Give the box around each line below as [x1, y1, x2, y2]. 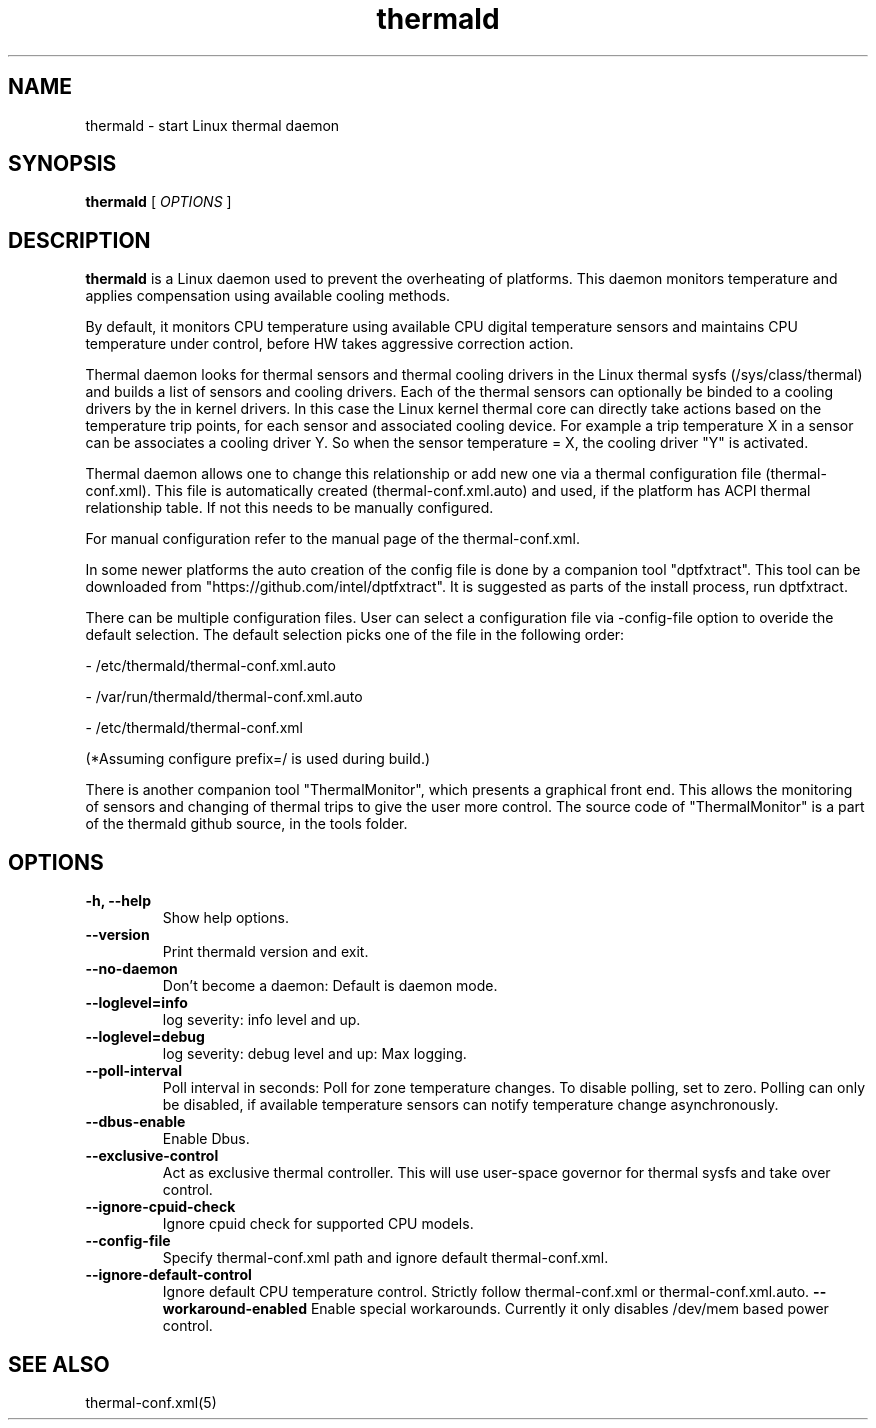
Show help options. [162, 909, 289, 927]
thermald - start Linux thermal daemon [85, 116, 340, 134]
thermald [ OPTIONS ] [85, 193, 232, 211]
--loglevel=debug [85, 1028, 205, 1046]
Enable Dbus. [162, 1130, 250, 1148]
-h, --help [85, 892, 151, 910]
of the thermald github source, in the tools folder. [85, 815, 408, 833]
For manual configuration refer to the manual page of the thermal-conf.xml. [85, 530, 580, 548]
